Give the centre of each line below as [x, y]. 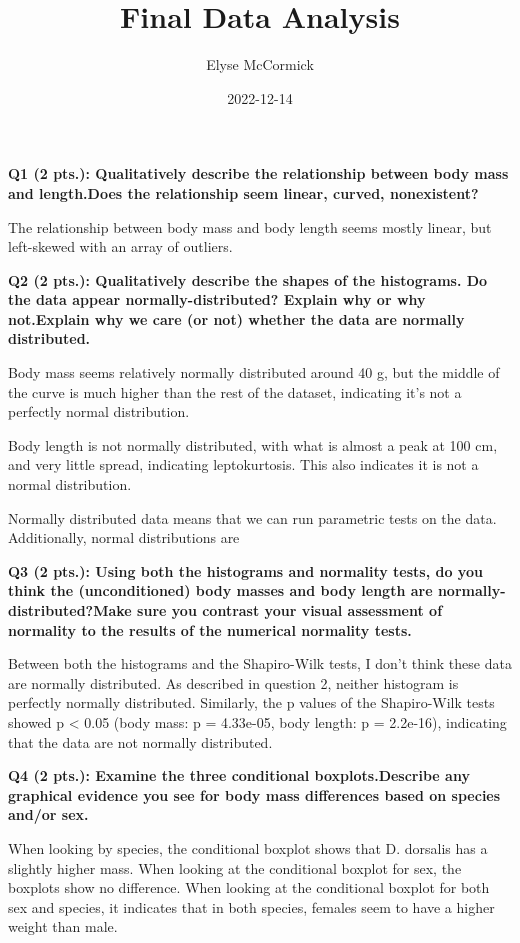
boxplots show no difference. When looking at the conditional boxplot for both [249, 887]
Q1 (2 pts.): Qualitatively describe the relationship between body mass [258, 173]
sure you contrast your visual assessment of [290, 610]
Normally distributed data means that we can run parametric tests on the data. [252, 517]
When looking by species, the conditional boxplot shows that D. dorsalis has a [248, 847]
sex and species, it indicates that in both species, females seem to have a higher [251, 906]
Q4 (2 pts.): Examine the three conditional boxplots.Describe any [239, 775]
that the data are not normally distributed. [140, 741]
